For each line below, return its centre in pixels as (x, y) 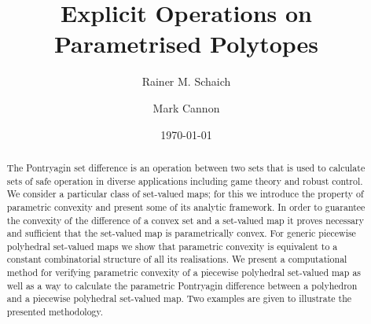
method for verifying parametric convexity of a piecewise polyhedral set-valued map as (184, 272)
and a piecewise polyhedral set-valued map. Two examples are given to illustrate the (179, 298)
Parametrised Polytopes (186, 44)
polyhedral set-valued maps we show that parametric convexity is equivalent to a (172, 246)
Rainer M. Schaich (186, 81)
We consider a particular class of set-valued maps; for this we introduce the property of (185, 194)
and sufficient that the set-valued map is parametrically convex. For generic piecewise (181, 233)
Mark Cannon (186, 107)
